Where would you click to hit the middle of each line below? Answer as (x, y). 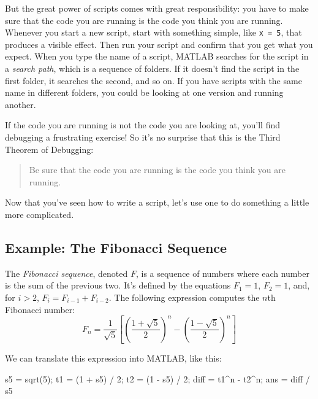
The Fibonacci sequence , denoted (66, 273)
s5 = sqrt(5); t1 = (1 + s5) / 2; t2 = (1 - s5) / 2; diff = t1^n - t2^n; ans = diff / (157, 378)
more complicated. (40, 214)
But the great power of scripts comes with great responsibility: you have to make (157, 8)
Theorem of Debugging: (49, 149)
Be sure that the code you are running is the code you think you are (157, 170)
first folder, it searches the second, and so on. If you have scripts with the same (153, 80)
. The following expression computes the (184, 297)
